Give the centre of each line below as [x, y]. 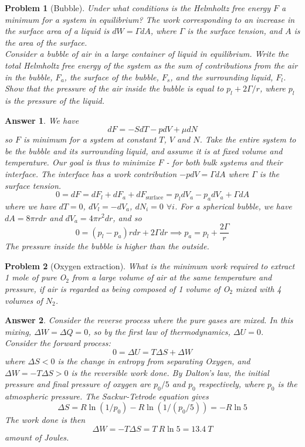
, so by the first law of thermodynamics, [159, 331]
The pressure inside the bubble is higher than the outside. [107, 246]
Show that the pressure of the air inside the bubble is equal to [114, 88]
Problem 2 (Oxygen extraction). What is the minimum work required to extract [150, 265]
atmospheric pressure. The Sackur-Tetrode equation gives [107, 396]
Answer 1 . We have [42, 120]
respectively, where [231, 384]
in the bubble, [29, 77]
